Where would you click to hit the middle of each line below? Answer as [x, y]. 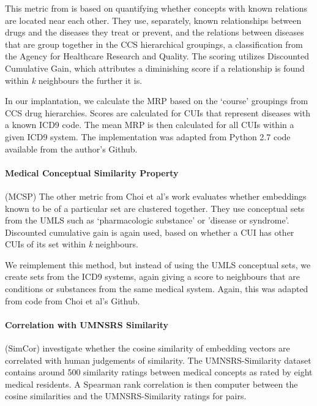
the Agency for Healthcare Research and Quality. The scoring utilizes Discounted [157, 56]
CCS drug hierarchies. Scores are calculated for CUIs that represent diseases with [158, 112]
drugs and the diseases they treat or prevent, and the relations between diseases [155, 32]
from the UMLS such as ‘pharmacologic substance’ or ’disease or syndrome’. [147, 220]
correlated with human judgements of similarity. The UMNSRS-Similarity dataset [158, 360]
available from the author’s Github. [71, 148]
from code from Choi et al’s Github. [73, 300]
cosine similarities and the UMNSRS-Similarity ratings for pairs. [126, 396]
